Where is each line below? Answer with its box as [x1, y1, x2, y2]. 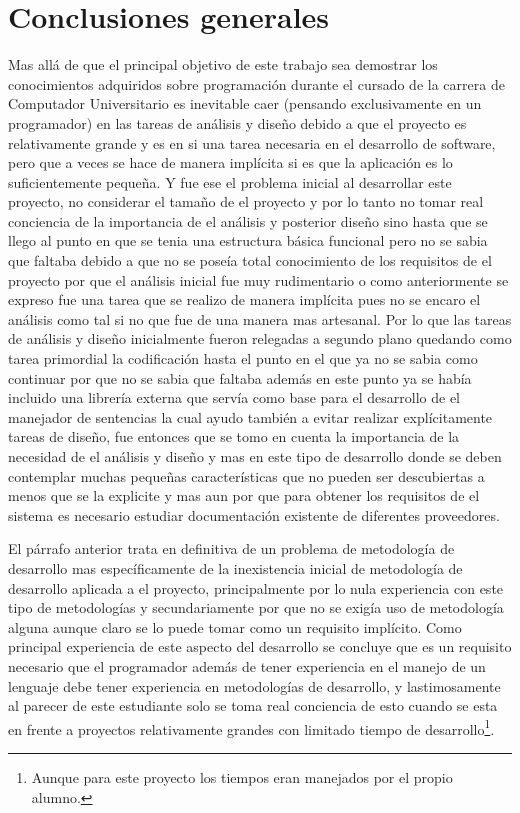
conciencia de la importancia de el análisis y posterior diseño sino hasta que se [8, 210, 488, 231]
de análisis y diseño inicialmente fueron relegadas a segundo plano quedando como [8, 328, 512, 349]
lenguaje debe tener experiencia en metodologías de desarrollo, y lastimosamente [8, 675, 501, 696]
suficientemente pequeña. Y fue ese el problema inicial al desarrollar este [8, 171, 452, 192]
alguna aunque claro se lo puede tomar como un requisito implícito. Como [8, 616, 462, 637]
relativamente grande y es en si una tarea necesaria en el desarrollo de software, [8, 132, 496, 153]
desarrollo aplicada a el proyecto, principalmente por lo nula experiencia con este [8, 577, 504, 598]
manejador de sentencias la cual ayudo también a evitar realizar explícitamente [8, 406, 493, 427]
